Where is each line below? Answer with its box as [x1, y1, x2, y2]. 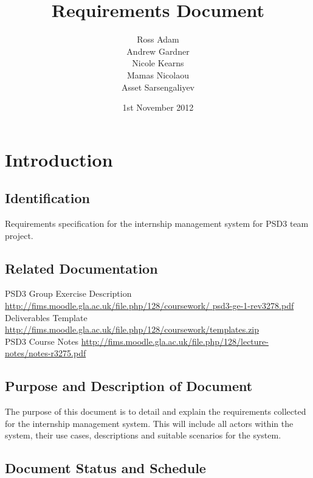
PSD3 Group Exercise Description [5, 287, 132, 300]
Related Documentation [5, 258, 158, 277]
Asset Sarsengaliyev [121, 80, 195, 93]
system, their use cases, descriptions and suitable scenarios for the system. [5, 429, 281, 442]
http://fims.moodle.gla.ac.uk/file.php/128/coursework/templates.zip [5, 323, 260, 336]
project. [5, 229, 33, 241]
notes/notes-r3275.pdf [5, 347, 86, 359]
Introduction [5, 147, 113, 171]
